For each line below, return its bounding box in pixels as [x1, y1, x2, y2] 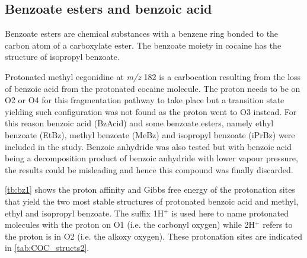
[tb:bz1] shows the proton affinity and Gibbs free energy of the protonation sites [5, 183, 295, 196]
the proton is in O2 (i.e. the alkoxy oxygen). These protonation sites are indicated [5, 230, 303, 242]
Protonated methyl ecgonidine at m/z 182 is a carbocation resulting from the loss [5, 70, 301, 82]
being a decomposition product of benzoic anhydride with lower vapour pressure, [5, 152, 298, 164]
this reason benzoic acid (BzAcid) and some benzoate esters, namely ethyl [5, 117, 274, 129]
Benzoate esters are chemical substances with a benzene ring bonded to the [5, 27, 279, 40]
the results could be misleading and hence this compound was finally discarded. [5, 163, 293, 176]
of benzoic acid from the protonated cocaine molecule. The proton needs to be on [5, 82, 300, 94]
